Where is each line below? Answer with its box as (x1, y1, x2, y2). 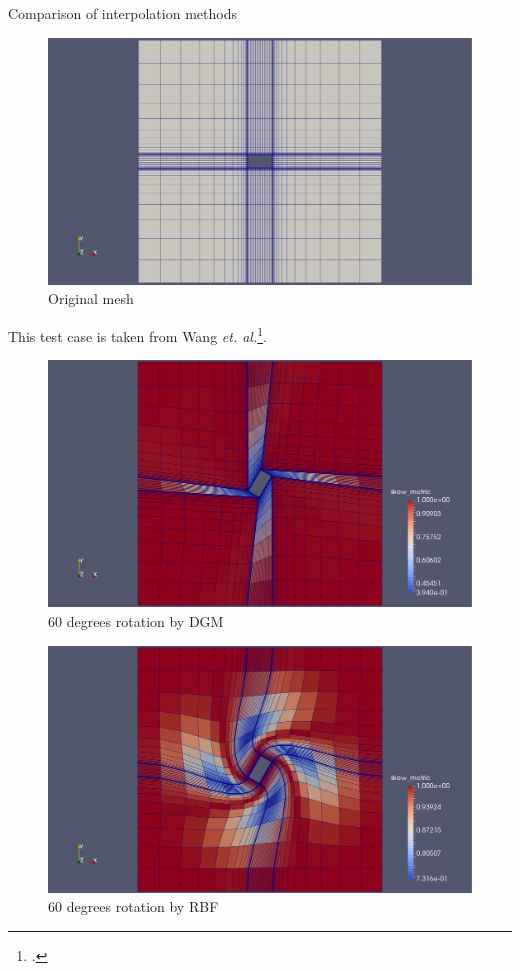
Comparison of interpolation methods (8, 3, 237, 23)
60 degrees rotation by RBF (48, 896, 219, 917)
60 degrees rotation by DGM (48, 611, 224, 631)
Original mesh (48, 288, 134, 309)
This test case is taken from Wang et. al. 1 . (8, 322, 267, 346)
